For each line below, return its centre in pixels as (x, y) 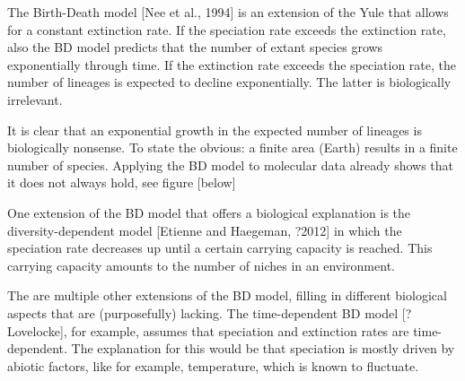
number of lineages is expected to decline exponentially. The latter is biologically (229, 82)
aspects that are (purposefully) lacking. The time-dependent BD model (203, 312)
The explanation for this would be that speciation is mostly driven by (263, 348)
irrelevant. (35, 99)
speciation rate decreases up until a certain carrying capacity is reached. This (220, 248)
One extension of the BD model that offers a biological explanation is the (209, 212)
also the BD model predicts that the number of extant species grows (195, 47)
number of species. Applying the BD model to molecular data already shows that (231, 165)
